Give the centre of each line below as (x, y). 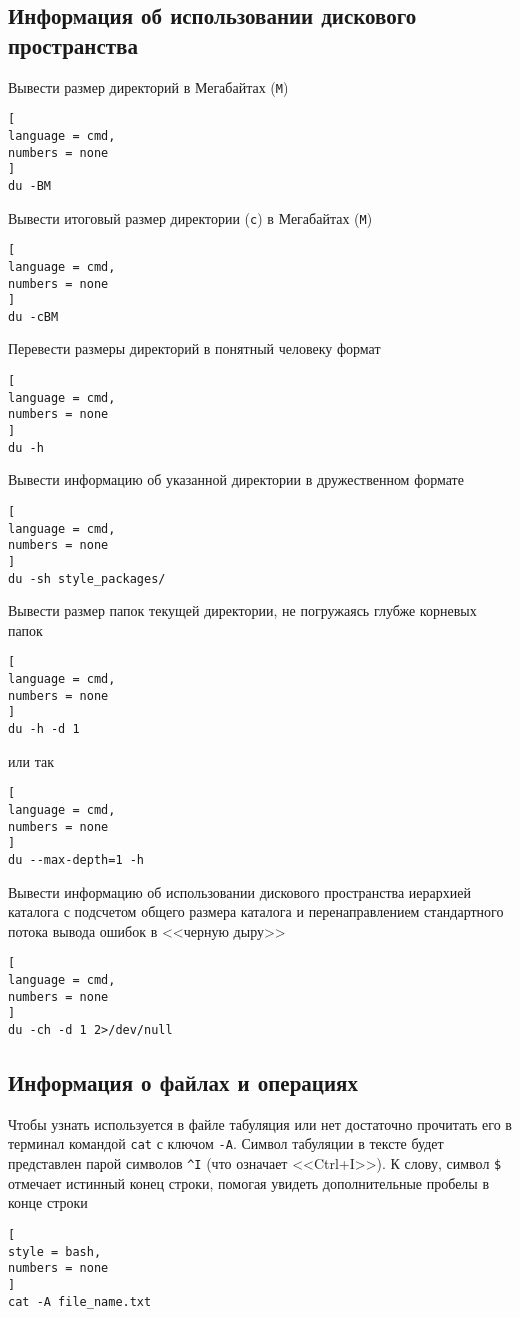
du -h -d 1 (44, 729)
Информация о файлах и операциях (183, 1082)
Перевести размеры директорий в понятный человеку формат (194, 348)
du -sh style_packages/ (87, 578)
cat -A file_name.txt (80, 1301)
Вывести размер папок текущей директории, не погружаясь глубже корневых (242, 610)
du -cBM (33, 316)
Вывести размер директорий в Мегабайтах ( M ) (148, 86)
